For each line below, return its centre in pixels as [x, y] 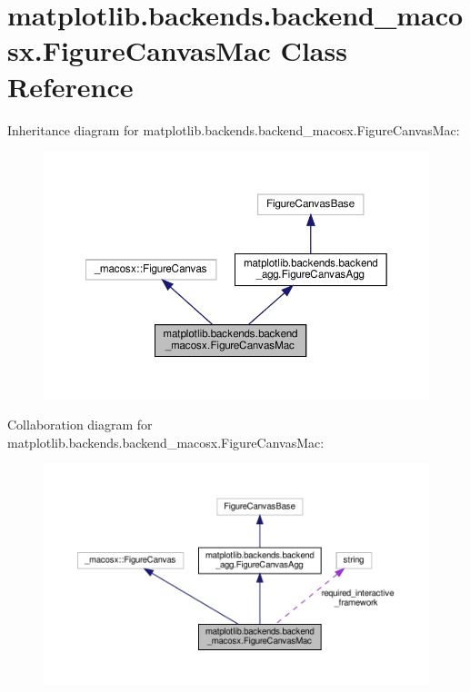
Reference [70, 86]
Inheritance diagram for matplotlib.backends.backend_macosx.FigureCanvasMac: [234, 129]
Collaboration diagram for [80, 425]
